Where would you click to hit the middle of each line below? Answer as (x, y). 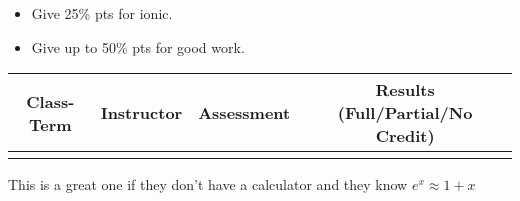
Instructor (141, 113)
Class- (50, 101)
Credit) (405, 136)
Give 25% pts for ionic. (102, 13)
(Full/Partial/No (405, 113)
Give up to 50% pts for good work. (138, 46)
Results (405, 90)
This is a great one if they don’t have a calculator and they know (208, 184)
